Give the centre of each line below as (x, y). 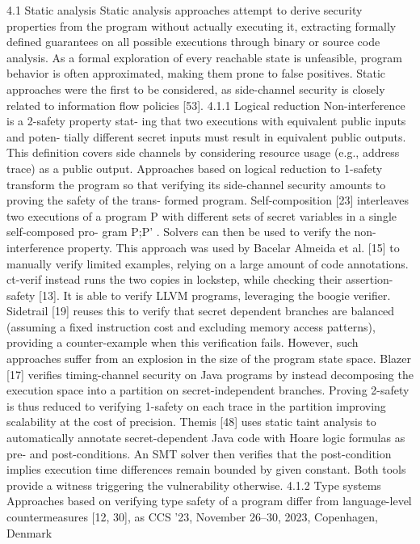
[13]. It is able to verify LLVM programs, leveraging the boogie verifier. (215, 295)
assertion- (369, 279)
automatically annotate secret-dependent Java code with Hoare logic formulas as (206, 438)
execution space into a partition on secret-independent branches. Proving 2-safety (208, 390)
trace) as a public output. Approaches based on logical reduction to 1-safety (195, 168)
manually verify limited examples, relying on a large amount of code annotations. (208, 263)
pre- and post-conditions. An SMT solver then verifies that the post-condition (199, 453)
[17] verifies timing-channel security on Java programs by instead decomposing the (210, 374)
